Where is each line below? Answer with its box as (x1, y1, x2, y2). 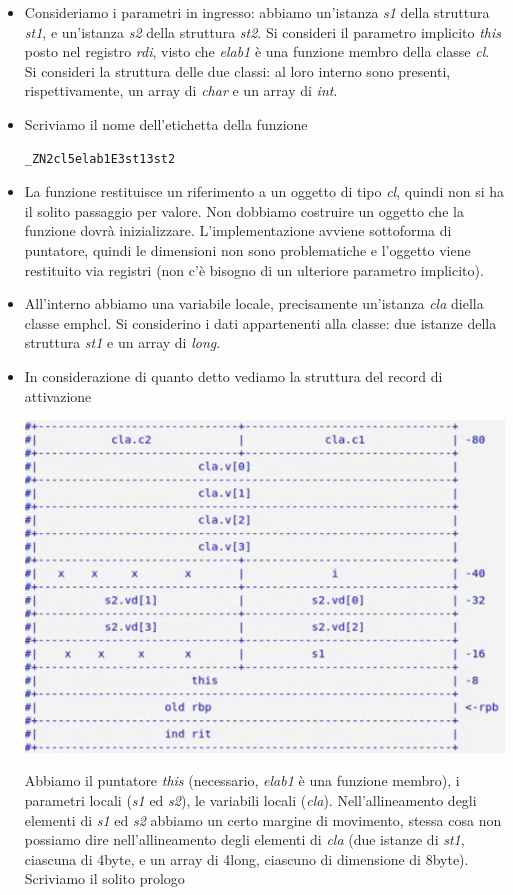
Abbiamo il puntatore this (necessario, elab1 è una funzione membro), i (24, 770, 460, 791)
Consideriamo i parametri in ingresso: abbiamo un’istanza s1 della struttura (24, 2, 490, 22)
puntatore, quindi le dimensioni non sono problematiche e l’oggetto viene (24, 239, 471, 260)
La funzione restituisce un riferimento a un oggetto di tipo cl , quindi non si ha (24, 181, 505, 202)
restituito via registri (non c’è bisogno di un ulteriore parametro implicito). (24, 259, 484, 280)
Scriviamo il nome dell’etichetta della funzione (24, 113, 308, 134)
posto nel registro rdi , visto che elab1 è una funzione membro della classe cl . (24, 41, 490, 62)
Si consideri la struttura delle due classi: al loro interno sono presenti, (24, 60, 451, 81)
